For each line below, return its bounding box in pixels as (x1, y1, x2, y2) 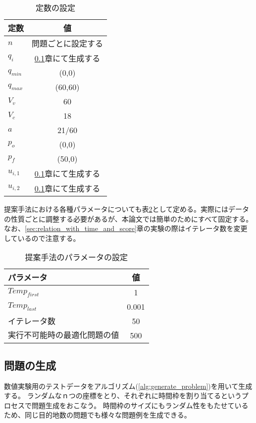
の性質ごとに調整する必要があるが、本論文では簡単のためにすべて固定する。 (4, 213, 253, 224)
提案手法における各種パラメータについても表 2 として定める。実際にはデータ (4, 204, 250, 214)
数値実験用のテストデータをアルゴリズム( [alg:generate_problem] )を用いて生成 (4, 380, 253, 391)
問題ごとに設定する (32, 38, 103, 49)
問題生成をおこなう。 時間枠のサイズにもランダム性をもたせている (31, 400, 249, 410)
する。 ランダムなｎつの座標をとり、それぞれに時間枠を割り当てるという (4, 390, 242, 401)
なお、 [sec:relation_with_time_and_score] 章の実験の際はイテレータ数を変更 (4, 223, 248, 234)
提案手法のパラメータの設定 (25, 251, 128, 263)
